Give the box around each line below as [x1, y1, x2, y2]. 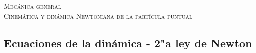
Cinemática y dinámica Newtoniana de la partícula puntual [4, 10, 193, 21]
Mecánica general [4, 1, 61, 11]
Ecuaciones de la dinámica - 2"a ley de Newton [4, 35, 252, 50]
